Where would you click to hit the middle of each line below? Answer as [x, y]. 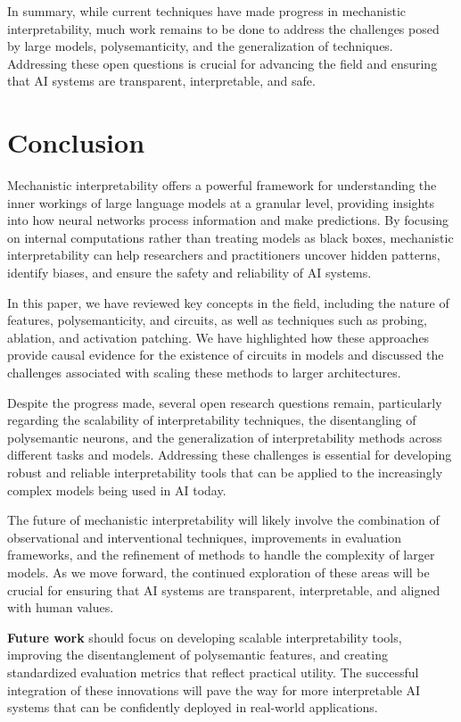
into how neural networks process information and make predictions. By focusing [228, 220]
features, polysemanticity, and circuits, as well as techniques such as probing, [217, 320]
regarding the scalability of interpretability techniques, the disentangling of [212, 420]
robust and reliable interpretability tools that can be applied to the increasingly [225, 472]
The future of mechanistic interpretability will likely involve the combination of [223, 520]
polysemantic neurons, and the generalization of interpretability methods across [225, 437]
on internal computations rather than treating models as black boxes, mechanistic [230, 237]
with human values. [61, 607]
